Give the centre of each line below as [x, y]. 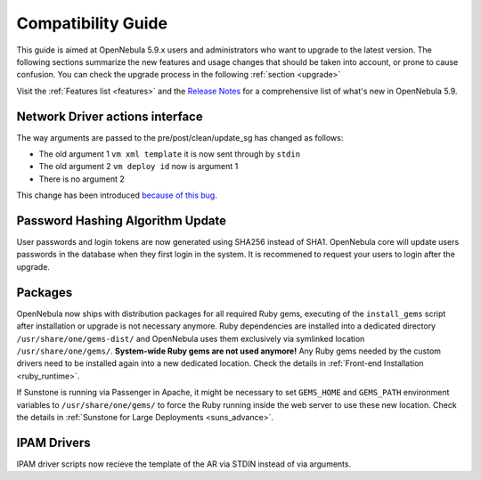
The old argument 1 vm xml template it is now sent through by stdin [170, 154]
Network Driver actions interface [110, 116]
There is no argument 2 [82, 179]
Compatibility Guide [92, 23]
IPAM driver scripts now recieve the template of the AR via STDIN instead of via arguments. [184, 464]
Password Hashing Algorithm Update [122, 221]
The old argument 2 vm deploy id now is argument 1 [139, 167]
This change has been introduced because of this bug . [117, 195]
